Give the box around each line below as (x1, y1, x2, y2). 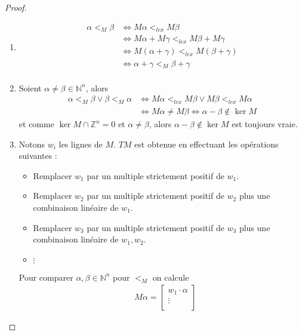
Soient (19, 81, 42, 94)
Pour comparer (19, 271, 73, 283)
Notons (19, 137, 45, 150)
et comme (19, 118, 54, 130)
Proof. (5, 1, 27, 13)
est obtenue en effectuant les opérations (134, 137, 279, 150)
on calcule (152, 271, 189, 283)
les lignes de (58, 137, 103, 150)
